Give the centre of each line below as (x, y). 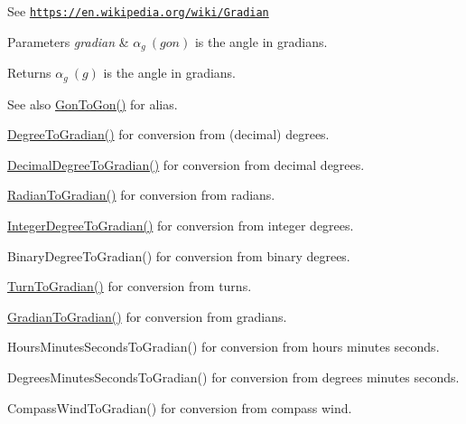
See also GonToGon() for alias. (93, 104)
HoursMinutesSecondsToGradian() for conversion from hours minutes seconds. (224, 347)
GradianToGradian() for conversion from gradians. (147, 316)
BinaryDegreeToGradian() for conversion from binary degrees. (179, 255)
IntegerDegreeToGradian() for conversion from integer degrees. (181, 225)
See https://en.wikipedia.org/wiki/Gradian (138, 11)
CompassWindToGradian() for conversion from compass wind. (180, 407)
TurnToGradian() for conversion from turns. (130, 286)
